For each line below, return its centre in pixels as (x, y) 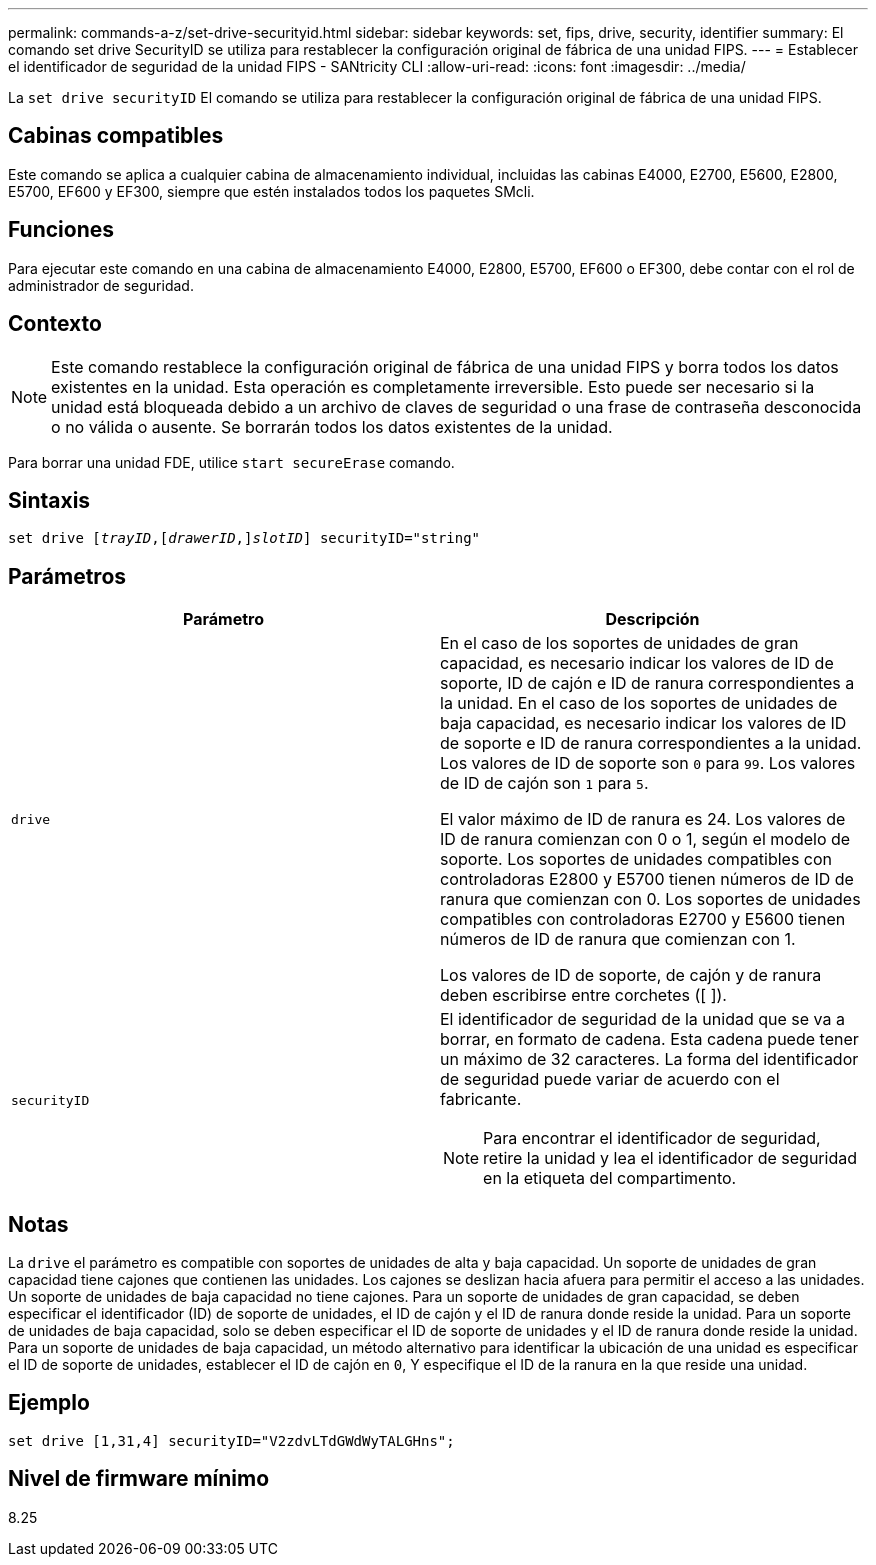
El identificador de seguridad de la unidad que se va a (642, 1019)
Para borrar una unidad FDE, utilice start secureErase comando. (231, 462)
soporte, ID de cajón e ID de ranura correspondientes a (647, 683)
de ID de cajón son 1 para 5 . (544, 783)
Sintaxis (49, 500)
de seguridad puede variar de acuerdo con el (610, 1079)
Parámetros (67, 576)
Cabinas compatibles (116, 136)
